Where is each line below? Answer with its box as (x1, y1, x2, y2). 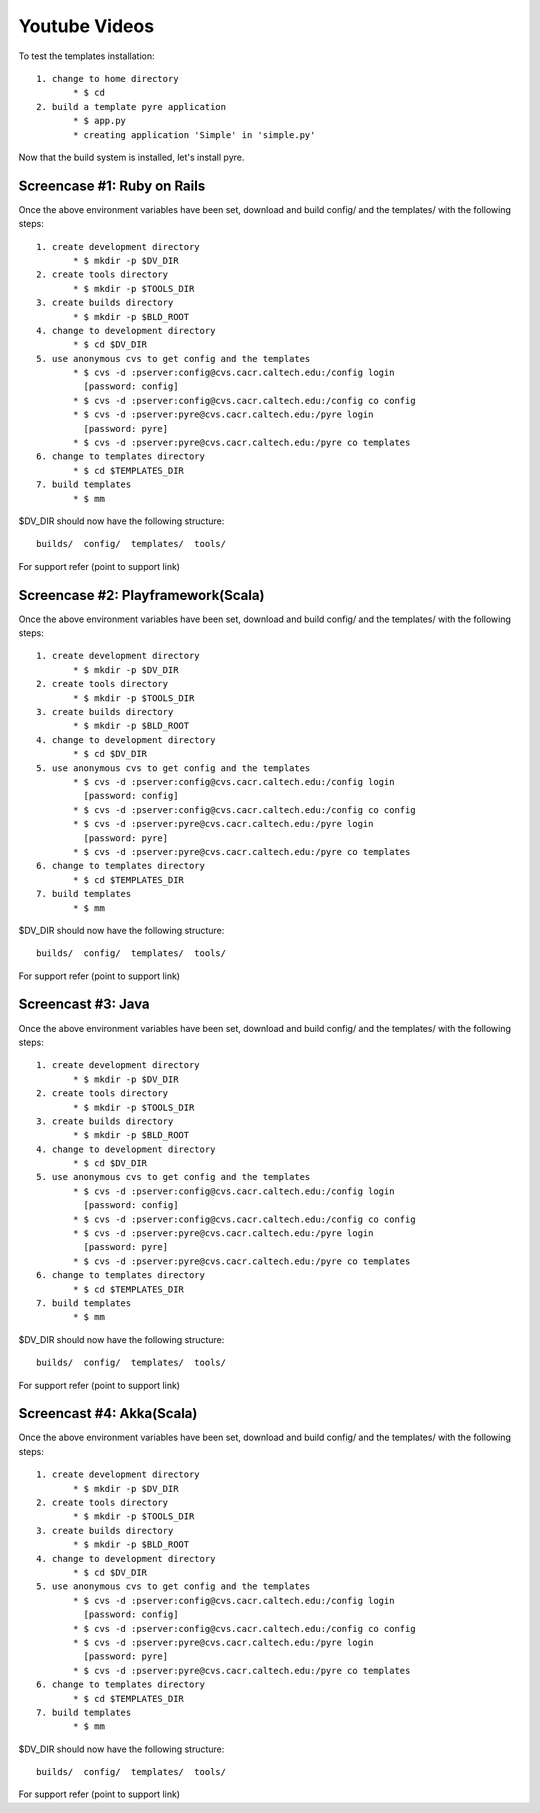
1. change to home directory (36, 73, 179, 84)
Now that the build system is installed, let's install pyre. (18, 151, 245, 163)
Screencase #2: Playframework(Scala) (18, 586, 265, 604)
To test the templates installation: (18, 50, 155, 62)
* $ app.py (73, 115, 127, 127)
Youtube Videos (18, 15, 155, 37)
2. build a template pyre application (36, 101, 227, 112)
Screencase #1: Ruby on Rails (18, 177, 206, 194)
